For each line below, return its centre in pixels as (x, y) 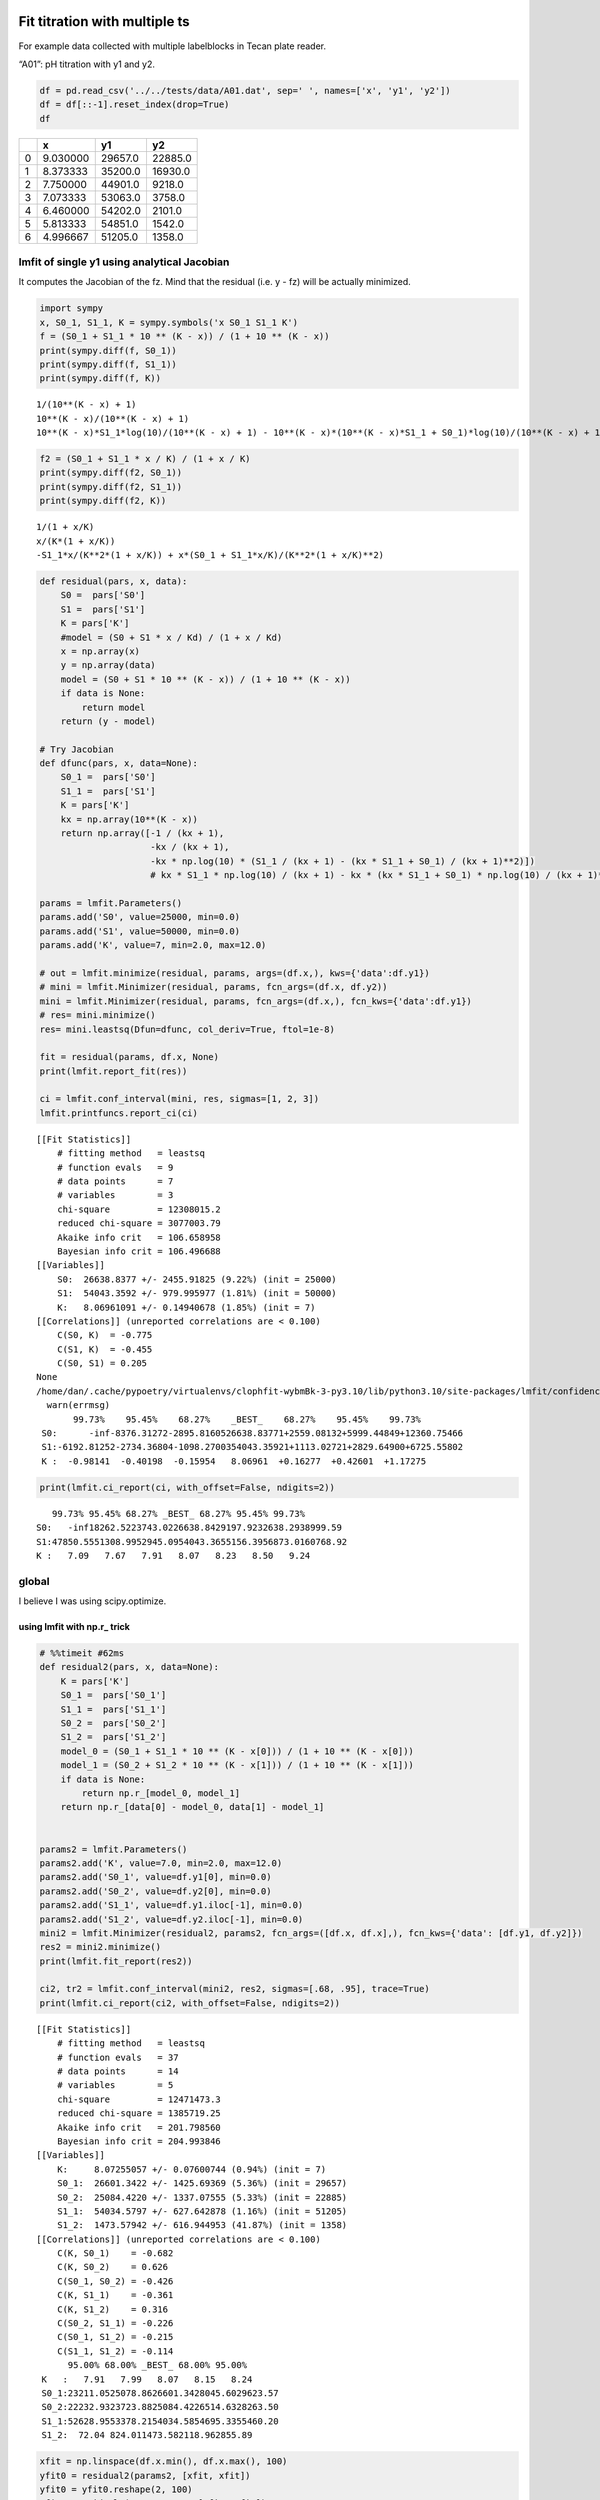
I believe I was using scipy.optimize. (92, 1601)
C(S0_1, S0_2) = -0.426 (115, 2281)
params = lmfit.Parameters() (111, 903)
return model (113, 707)
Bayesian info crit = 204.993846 (139, 2141)
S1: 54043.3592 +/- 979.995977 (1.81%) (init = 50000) (196, 1293)
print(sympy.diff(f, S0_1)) (108, 350)
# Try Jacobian (76, 749)
